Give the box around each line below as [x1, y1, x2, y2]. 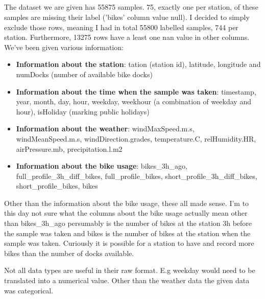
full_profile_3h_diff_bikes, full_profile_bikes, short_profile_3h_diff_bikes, [16, 170, 257, 181]
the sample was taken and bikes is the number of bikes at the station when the [4, 227, 251, 238]
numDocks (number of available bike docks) [16, 68, 153, 79]
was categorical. [4, 285, 54, 295]
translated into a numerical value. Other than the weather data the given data [4, 275, 250, 286]
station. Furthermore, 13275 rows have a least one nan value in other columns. [4, 32, 250, 42]
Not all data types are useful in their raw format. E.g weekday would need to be [4, 265, 255, 275]
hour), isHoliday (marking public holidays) [16, 106, 150, 117]
